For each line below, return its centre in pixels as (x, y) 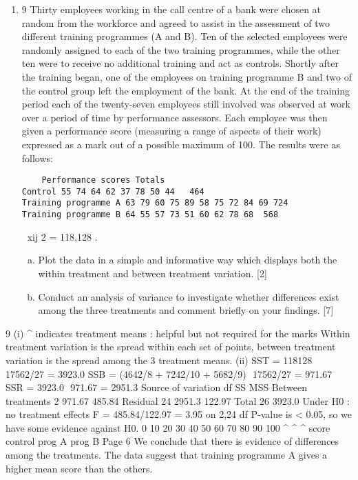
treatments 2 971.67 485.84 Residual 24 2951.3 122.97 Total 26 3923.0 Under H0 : (178, 400)
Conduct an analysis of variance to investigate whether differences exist (189, 296)
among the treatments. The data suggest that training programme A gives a (167, 455)
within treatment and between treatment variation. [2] (152, 273)
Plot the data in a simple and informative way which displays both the (188, 260)
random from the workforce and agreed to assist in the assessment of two (176, 22)
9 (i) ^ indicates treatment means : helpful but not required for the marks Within (178, 333)
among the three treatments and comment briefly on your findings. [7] (186, 310)
